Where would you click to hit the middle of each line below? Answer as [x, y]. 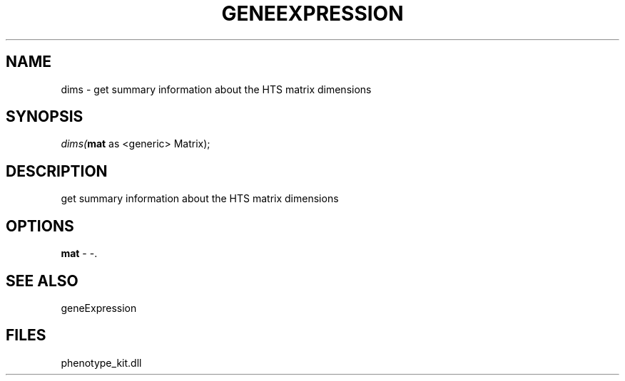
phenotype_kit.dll [101, 362]
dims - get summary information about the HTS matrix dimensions [216, 89]
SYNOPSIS [45, 117]
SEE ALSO [42, 281]
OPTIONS [40, 226]
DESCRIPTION [57, 171]
